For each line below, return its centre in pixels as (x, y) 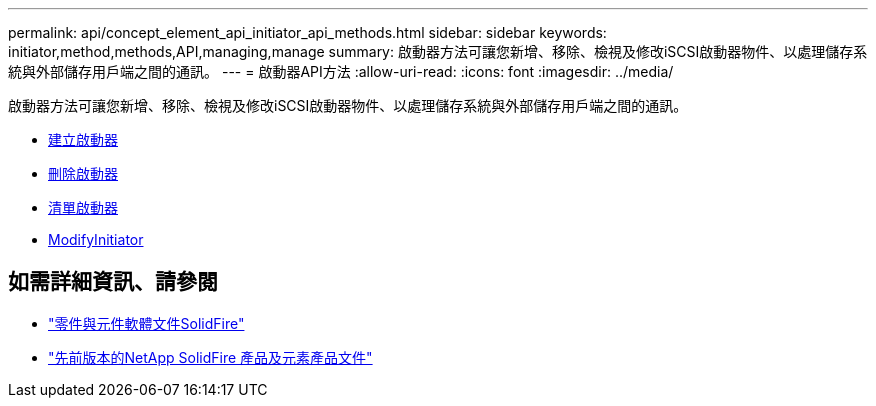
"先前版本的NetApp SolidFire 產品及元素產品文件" (210, 357)
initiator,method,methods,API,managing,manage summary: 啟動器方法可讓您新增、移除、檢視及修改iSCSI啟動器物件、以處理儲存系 (438, 51)
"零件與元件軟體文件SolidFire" (146, 323)
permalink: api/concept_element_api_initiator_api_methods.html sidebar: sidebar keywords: (307, 32)
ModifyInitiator (96, 239)
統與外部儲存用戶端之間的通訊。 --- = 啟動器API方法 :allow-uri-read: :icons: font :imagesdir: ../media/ (341, 71)
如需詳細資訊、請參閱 (113, 282)
